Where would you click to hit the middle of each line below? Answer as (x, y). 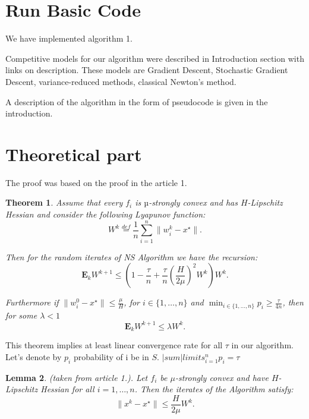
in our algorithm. (262, 345)
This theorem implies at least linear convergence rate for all (114, 345)
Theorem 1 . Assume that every (64, 202)
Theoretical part (74, 154)
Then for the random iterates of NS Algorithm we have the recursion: (132, 256)
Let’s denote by (34, 356)
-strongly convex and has (193, 202)
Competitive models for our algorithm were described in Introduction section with (155, 58)
